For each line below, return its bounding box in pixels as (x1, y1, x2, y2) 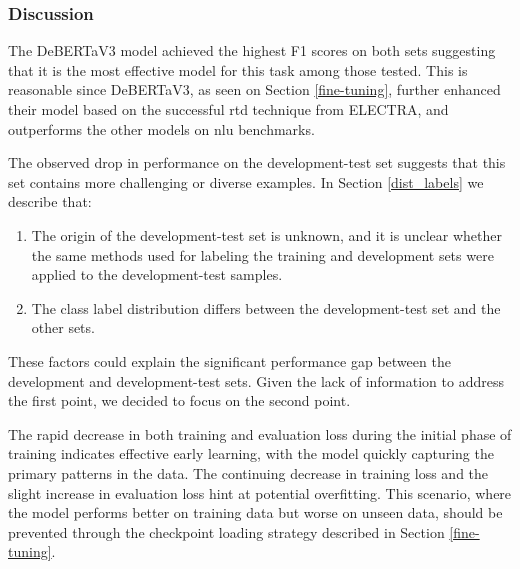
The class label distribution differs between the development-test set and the (31, 297, 501, 318)
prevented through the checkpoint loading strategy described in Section (8, 521, 445, 542)
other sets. (31, 317, 95, 338)
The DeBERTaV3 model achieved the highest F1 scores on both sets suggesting (8, 40, 496, 61)
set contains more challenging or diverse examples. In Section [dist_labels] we (8, 171, 484, 192)
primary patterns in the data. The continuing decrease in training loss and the (8, 462, 489, 483)
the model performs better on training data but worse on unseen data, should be (8, 502, 503, 523)
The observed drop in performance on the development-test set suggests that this (8, 152, 506, 173)
